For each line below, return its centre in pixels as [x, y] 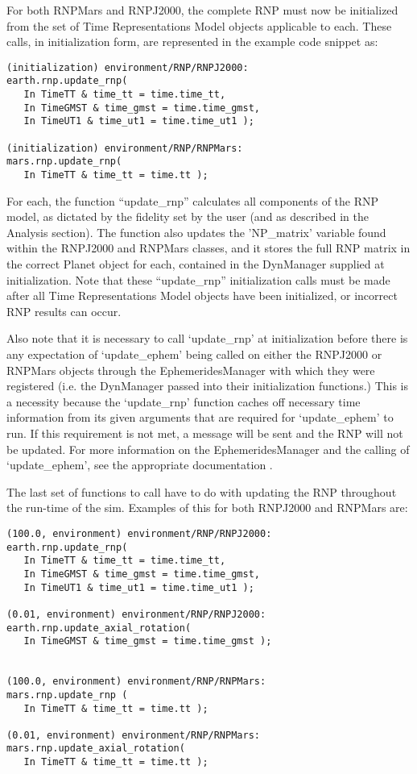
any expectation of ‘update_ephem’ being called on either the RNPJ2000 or [194, 354]
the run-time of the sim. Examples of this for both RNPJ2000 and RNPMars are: [207, 508]
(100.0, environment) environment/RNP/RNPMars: [136, 682]
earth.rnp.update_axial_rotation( [99, 628]
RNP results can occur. [64, 311]
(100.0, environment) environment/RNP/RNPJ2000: [139, 533]
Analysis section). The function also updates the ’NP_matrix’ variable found [196, 232]
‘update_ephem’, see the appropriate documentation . [140, 465]
